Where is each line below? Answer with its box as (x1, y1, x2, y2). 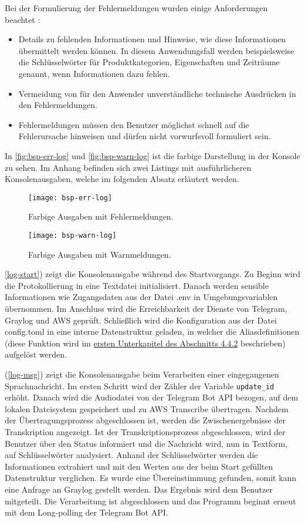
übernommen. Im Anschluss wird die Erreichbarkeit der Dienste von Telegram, (5, 302, 287, 314)
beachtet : (5, 13, 40, 25)
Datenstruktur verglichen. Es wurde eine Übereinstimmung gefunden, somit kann (5, 472, 297, 484)
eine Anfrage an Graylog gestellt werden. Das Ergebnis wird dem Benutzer (5, 483, 273, 495)
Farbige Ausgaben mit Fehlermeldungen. (28, 210, 174, 223)
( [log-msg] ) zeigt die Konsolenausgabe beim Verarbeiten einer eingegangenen (5, 368, 279, 380)
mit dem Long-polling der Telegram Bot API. (5, 506, 168, 518)
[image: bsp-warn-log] (28, 231, 117, 240)
